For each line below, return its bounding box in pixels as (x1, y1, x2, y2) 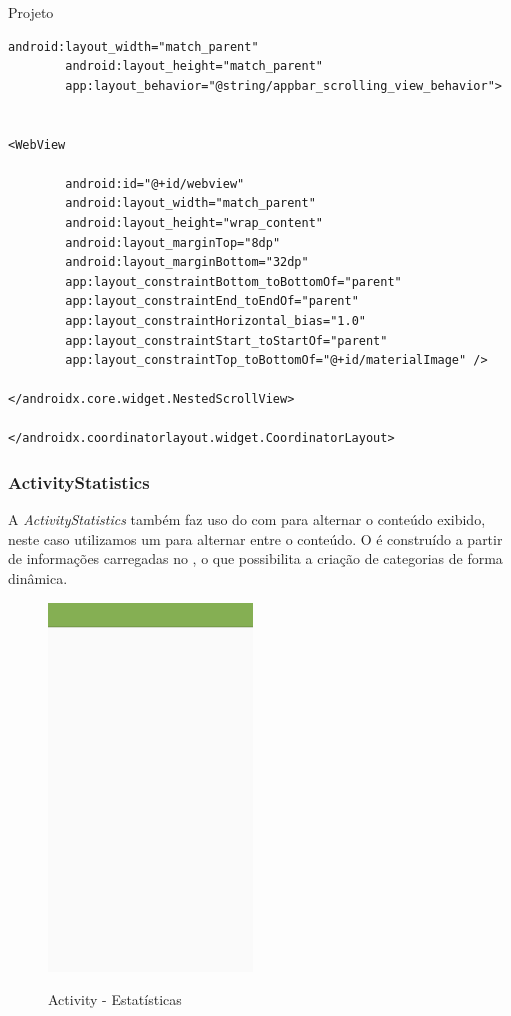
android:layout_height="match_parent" (65, 59, 323, 74)
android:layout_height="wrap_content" (65, 215, 323, 230)
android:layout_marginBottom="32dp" (65, 255, 309, 270)
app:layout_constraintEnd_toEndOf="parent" (65, 294, 359, 309)
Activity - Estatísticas (48, 989, 182, 1010)
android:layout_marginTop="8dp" (65, 235, 281, 250)
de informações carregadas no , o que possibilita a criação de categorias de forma (8, 548, 503, 569)
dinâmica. (8, 568, 68, 589)
